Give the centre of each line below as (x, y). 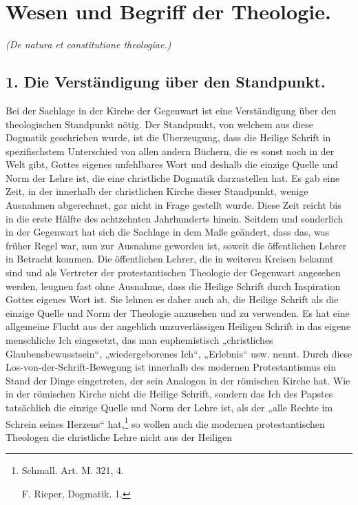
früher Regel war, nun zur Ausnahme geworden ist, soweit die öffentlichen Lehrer (176, 245)
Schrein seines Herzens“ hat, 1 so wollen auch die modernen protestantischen (165, 422)
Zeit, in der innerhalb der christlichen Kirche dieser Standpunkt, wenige (157, 191)
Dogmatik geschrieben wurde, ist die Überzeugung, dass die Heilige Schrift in (168, 137)
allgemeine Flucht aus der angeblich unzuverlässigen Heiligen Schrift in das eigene (178, 326)
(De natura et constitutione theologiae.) (88, 44)
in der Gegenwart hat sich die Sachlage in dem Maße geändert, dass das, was (168, 232)
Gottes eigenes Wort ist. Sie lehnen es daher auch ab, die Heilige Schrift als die (172, 299)
